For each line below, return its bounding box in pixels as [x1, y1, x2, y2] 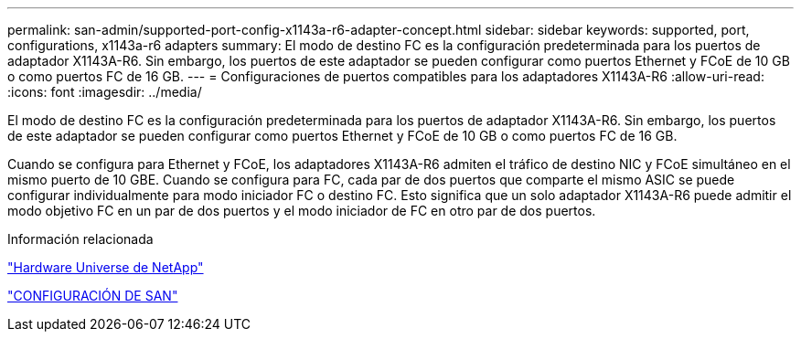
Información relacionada [7, 231, 154, 247]
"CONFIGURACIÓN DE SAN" [7, 288, 178, 303]
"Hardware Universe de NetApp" [7, 260, 204, 275]
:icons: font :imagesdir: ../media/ [7, 84, 202, 100]
